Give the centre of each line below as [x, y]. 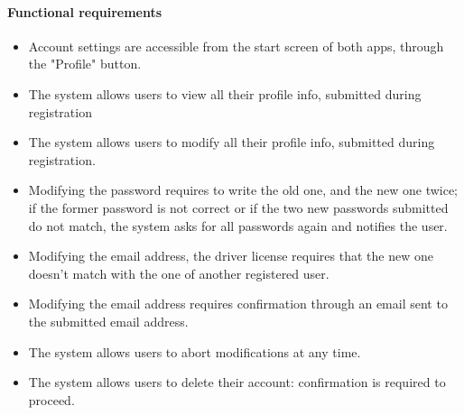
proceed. [51, 399]
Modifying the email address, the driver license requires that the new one [231, 256]
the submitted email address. [108, 321]
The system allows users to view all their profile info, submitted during [225, 93]
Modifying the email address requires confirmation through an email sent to [238, 304]
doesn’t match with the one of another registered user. [179, 273]
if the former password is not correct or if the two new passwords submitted [238, 207]
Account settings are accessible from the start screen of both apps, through [236, 46]
